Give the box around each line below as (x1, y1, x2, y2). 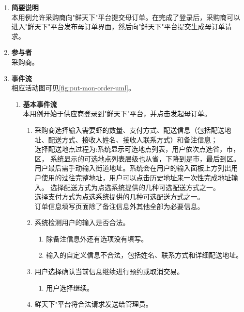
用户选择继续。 (46, 282, 94, 293)
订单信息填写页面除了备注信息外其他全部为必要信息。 (34, 201, 204, 211)
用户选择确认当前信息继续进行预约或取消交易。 (34, 266, 184, 277)
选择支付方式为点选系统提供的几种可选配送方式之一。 (34, 191, 204, 202)
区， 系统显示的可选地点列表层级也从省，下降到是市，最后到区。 (34, 153, 241, 163)
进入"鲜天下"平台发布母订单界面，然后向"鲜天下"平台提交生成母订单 (11, 21, 225, 32)
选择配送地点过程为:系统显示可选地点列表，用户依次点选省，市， (34, 144, 240, 154)
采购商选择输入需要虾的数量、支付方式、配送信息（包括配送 (34, 124, 225, 135)
